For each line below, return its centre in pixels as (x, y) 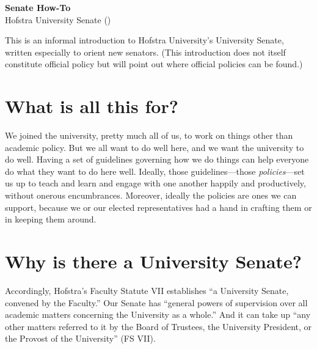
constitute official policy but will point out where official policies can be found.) (154, 64)
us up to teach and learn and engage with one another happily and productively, (155, 183)
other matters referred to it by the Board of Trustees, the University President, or (158, 326)
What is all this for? (92, 106)
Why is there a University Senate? (154, 261)
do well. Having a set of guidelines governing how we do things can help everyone (157, 159)
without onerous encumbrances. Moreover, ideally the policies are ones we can (151, 195)
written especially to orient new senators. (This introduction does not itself (145, 52)
